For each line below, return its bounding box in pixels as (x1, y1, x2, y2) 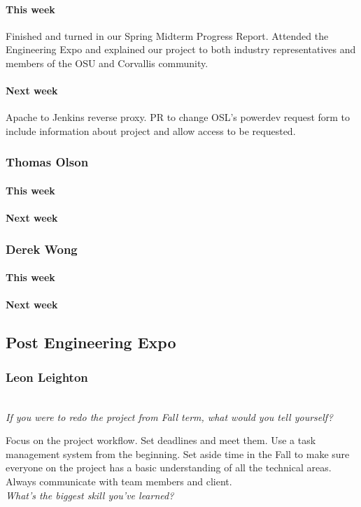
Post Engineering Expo (6, 331, 176, 353)
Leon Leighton (6, 368, 88, 385)
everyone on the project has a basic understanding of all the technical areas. (6, 460, 332, 475)
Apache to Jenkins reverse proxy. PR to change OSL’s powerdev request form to (6, 110, 351, 124)
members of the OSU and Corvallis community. (6, 55, 208, 70)
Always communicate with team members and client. (6, 473, 232, 488)
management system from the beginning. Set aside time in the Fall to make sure (6, 446, 350, 461)
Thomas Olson (6, 153, 89, 171)
